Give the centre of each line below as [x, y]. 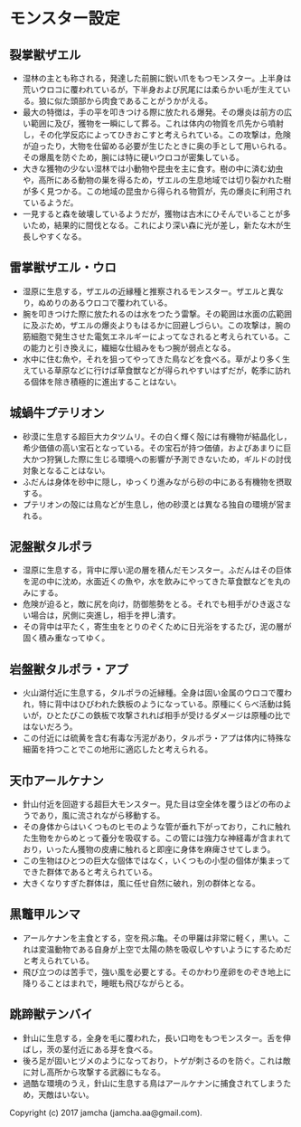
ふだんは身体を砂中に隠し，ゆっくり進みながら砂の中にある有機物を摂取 [157, 481]
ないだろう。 [54, 727]
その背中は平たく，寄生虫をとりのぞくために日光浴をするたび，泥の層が [157, 627]
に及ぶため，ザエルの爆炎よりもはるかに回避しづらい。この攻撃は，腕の [156, 325]
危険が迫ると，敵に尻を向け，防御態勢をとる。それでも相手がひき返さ [153, 604]
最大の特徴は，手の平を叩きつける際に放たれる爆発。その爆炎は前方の [153, 112]
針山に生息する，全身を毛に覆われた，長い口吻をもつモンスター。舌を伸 [156, 1037]
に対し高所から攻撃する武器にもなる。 [94, 1072]
